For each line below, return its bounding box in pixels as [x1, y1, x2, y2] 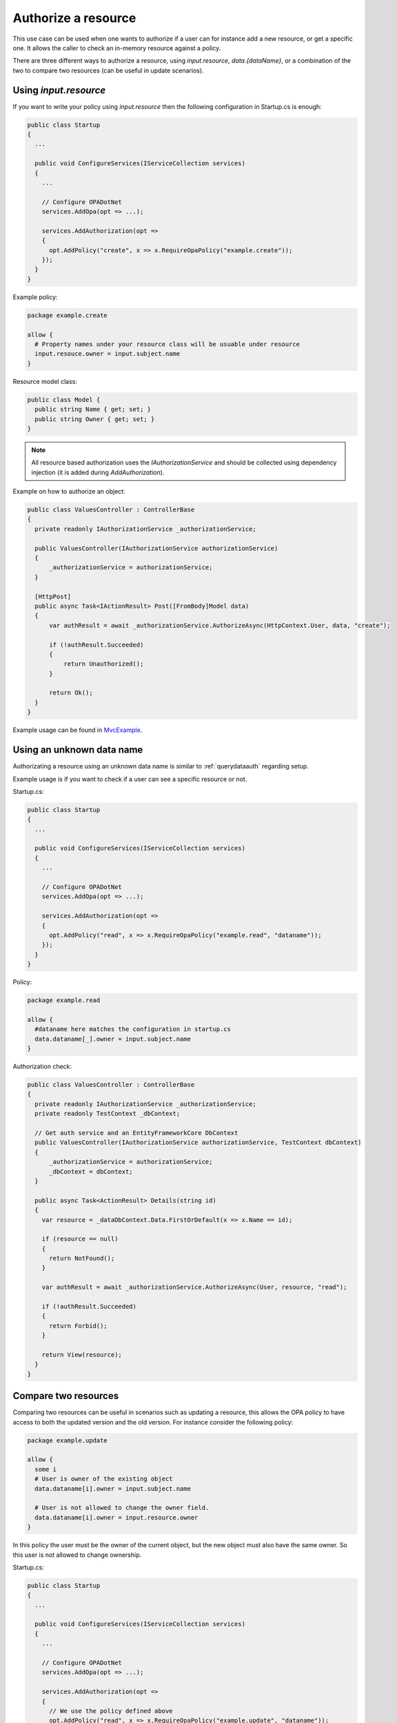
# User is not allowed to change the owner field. [34, 1504, 210, 1512]
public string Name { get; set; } [34, 405, 152, 414]
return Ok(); [49, 689, 93, 697]
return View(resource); [41, 1351, 122, 1358]
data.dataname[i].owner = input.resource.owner [34, 1513, 198, 1521]
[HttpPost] [34, 593, 72, 600]
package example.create [27, 311, 108, 319]
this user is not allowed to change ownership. [12, 1551, 142, 1559]
